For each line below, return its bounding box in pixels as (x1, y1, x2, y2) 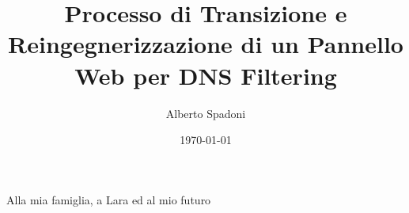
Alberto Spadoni (165, 105, 246, 121)
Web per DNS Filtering (74, 59, 337, 91)
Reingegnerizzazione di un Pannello (8, 28, 403, 60)
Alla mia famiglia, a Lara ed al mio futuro (6, 191, 211, 207)
